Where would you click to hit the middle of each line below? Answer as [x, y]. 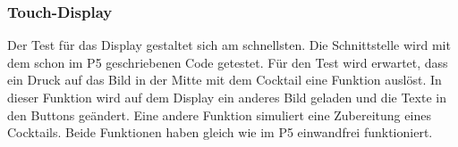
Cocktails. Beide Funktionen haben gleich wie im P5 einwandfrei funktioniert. [220, 132]
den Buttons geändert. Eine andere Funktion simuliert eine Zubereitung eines [219, 114]
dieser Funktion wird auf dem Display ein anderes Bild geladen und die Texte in [227, 97]
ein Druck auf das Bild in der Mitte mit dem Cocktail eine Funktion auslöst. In [225, 80]
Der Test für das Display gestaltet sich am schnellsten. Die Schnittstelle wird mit [229, 45]
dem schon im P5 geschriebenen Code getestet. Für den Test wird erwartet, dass [228, 62]
